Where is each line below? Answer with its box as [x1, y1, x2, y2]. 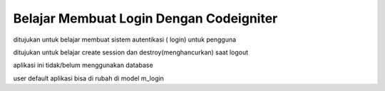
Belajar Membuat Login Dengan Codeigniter [13, 11, 278, 26]
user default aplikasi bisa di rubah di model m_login [13, 74, 164, 83]
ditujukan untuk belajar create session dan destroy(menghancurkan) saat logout [13, 48, 249, 56]
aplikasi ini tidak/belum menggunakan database [13, 61, 153, 70]
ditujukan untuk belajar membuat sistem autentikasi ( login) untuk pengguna [13, 35, 237, 44]
